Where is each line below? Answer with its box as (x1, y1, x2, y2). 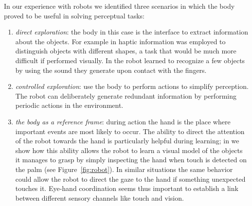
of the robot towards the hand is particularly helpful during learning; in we (15, 136, 239, 146)
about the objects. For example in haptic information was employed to (15, 36, 226, 46)
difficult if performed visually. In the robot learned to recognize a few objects (15, 55, 245, 65)
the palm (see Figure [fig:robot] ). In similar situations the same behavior (15, 164, 233, 174)
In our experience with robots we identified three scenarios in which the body (4, 1, 235, 11)
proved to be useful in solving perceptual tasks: (4, 10, 144, 20)
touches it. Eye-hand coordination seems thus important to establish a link (15, 183, 238, 193)
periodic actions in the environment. (15, 100, 124, 110)
